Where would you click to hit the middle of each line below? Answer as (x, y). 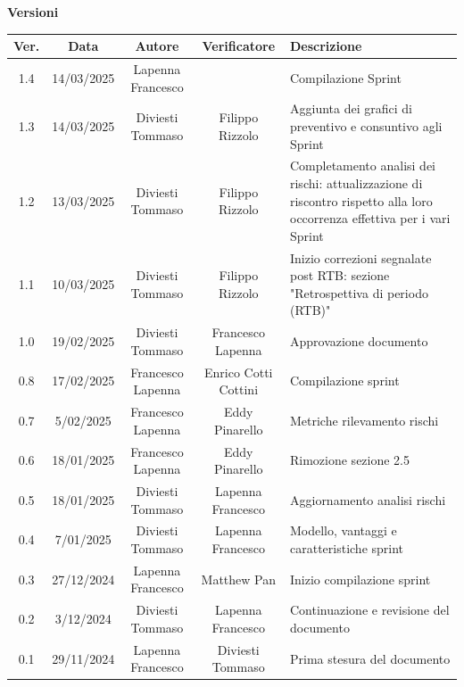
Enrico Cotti (239, 372)
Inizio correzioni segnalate (360, 257)
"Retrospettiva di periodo (359, 292)
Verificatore (239, 46)
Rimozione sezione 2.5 (350, 460)
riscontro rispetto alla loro (361, 200)
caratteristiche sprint (347, 548)
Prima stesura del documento (370, 658)
